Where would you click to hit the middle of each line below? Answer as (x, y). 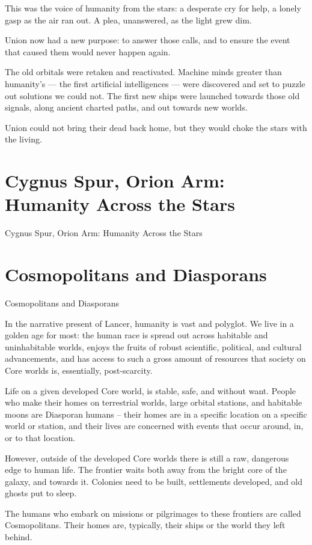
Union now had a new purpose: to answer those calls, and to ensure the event (148, 40)
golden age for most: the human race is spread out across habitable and (136, 335)
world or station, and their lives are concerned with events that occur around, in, (154, 426)
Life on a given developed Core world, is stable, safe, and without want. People (151, 390)
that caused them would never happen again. (88, 51)
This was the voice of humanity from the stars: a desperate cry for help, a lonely (153, 8)
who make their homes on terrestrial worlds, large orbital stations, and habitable (154, 402)
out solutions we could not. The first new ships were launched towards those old (152, 95)
